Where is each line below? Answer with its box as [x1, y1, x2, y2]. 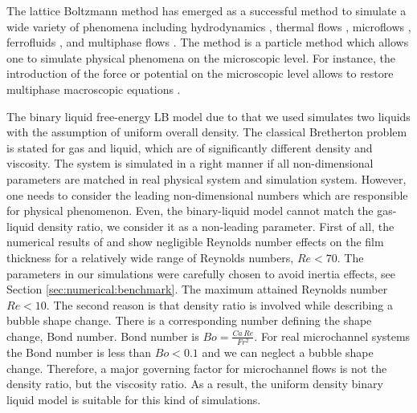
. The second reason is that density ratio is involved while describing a [46, 296, 393, 313]
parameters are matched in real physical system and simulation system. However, [6, 170, 407, 187]
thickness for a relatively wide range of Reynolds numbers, [6, 249, 294, 265]
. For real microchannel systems [254, 327, 411, 344]
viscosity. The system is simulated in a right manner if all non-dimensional [6, 155, 374, 172]
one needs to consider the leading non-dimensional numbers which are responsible [6, 186, 408, 203]
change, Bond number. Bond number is [6, 327, 199, 344]
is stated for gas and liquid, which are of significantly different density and [6, 139, 373, 156]
